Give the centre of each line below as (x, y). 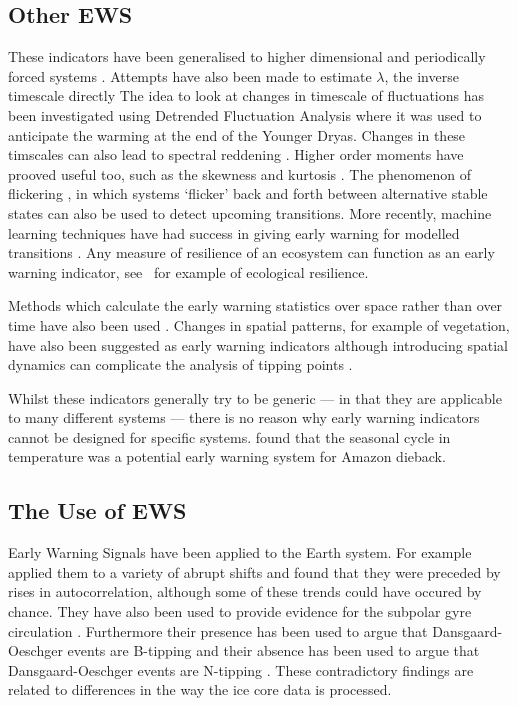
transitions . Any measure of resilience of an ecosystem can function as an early (251, 252)
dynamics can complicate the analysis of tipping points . (180, 364)
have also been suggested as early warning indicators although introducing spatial (258, 344)
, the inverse (421, 75)
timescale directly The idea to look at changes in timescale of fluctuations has (246, 95)
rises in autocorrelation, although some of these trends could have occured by (245, 591)
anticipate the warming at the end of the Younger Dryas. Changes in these (237, 134)
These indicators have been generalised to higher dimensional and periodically (247, 56)
